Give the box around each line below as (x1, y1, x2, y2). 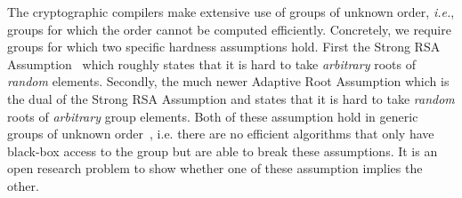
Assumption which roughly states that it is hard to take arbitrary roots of (7, 54, 416, 73)
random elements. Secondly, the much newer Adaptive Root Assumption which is (7, 72, 450, 91)
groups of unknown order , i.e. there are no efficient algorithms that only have (7, 124, 434, 143)
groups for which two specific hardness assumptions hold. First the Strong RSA (7, 37, 441, 56)
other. (7, 176, 39, 194)
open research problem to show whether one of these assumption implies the (7, 159, 423, 178)
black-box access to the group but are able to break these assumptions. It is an (7, 141, 438, 160)
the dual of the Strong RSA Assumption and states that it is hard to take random (7, 89, 455, 107)
